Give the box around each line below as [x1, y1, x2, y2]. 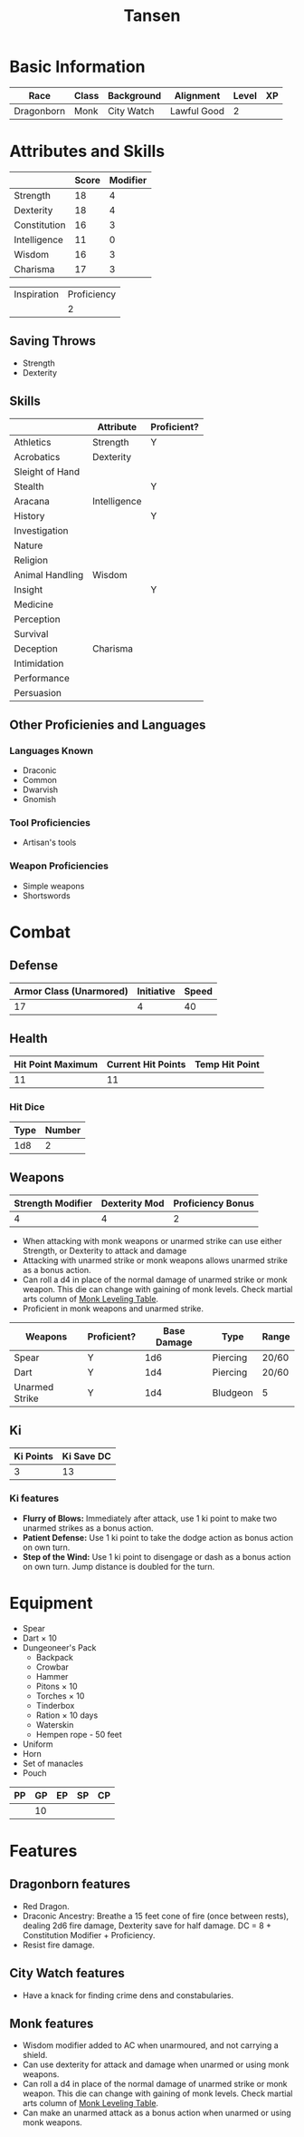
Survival [14, 627, 49, 640]
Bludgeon [212, 1386, 253, 1398]
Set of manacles [22, 1758, 84, 1769]
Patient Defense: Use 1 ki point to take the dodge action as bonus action [22, 1532, 294, 1543]
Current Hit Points [106, 1058, 186, 1071]
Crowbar [35, 1662, 70, 1672]
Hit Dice [9, 1100, 45, 1113]
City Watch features [9, 1965, 125, 1981]
